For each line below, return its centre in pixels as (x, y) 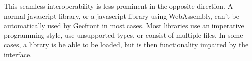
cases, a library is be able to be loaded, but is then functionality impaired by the (126, 45)
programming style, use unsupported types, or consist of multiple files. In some (124, 35)
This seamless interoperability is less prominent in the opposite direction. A (119, 6)
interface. (18, 54)
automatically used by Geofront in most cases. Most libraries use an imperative (124, 25)
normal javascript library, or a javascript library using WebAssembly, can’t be (122, 15)
